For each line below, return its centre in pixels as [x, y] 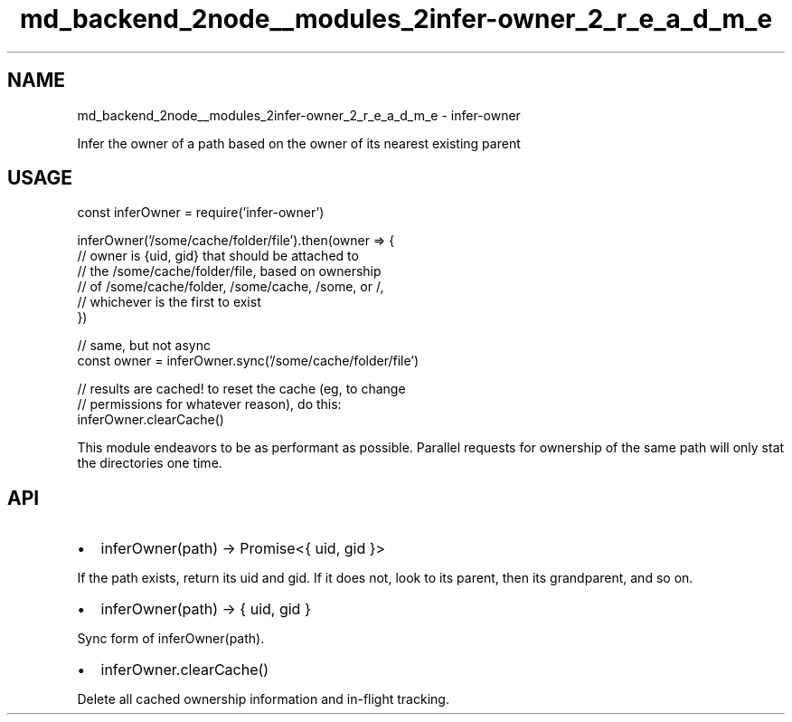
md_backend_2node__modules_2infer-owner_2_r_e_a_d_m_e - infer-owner [299, 115]
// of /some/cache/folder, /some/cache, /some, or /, [231, 287]
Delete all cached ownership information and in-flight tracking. [263, 699]
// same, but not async [144, 346]
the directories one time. [150, 463]
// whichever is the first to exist [169, 302]
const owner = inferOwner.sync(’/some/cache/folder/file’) [248, 361]
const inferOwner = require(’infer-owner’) [201, 213]
